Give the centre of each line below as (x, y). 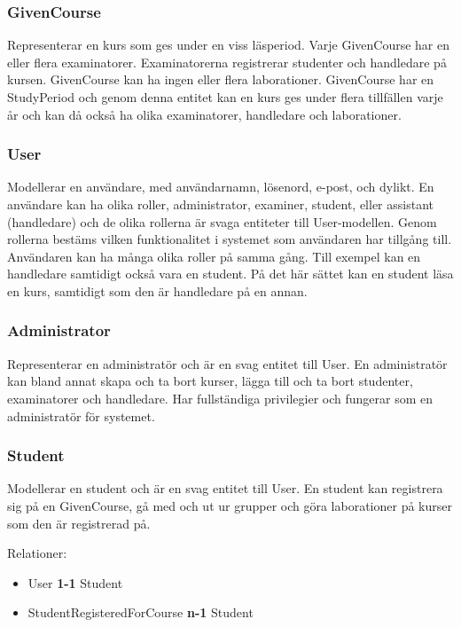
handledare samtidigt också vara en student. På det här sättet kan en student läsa (230, 274)
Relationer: (37, 553)
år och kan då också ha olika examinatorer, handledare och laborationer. (204, 114)
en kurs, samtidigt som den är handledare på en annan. (157, 290)
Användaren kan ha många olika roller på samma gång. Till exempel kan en (214, 256)
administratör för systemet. (81, 415)
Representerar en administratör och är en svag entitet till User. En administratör (227, 363)
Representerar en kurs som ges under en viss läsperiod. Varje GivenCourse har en (229, 45)
